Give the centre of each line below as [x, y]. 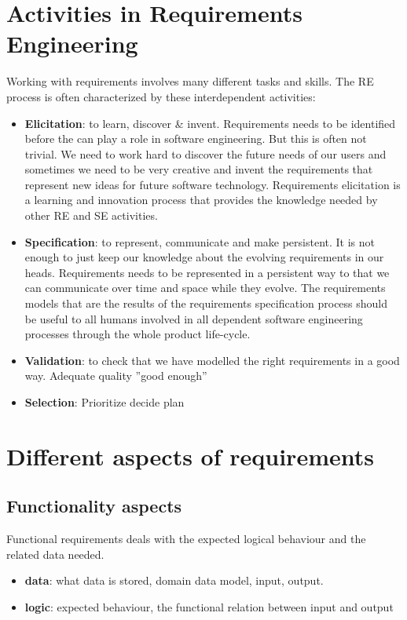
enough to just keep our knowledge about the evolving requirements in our [204, 257]
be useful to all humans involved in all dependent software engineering [194, 318]
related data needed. [55, 554]
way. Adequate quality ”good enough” [116, 376]
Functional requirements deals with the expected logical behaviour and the [186, 539]
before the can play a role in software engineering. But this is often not [196, 139]
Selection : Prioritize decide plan [104, 402]
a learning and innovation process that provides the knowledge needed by [201, 200]
